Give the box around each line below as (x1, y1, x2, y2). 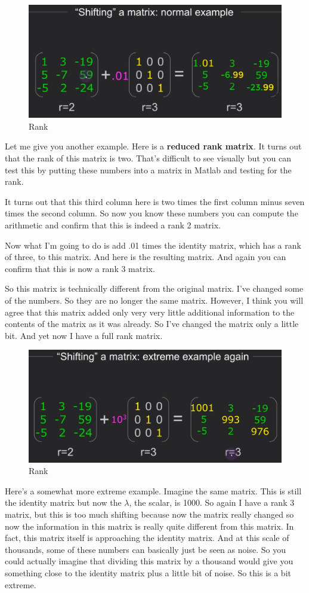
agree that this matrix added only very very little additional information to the (5, 305, 295, 318)
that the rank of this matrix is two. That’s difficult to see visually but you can (5, 152, 291, 164)
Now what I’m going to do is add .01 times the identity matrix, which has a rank (5, 239, 301, 251)
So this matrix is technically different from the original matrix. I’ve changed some (5, 282, 304, 295)
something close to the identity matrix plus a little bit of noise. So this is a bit (5, 567, 291, 579)
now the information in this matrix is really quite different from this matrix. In (5, 519, 294, 532)
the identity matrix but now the (5, 496, 122, 509)
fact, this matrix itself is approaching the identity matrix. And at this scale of (5, 531, 289, 544)
